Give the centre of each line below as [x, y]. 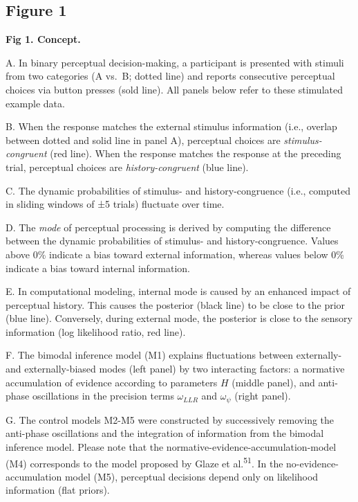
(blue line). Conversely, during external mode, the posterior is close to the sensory [179, 318]
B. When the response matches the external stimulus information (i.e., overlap [171, 126]
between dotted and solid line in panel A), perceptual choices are [143, 140]
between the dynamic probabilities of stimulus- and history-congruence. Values [172, 241]
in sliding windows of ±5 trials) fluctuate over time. [115, 204]
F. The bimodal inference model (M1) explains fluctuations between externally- [174, 355]
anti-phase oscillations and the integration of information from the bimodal [165, 433]
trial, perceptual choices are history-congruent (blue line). [127, 167]
